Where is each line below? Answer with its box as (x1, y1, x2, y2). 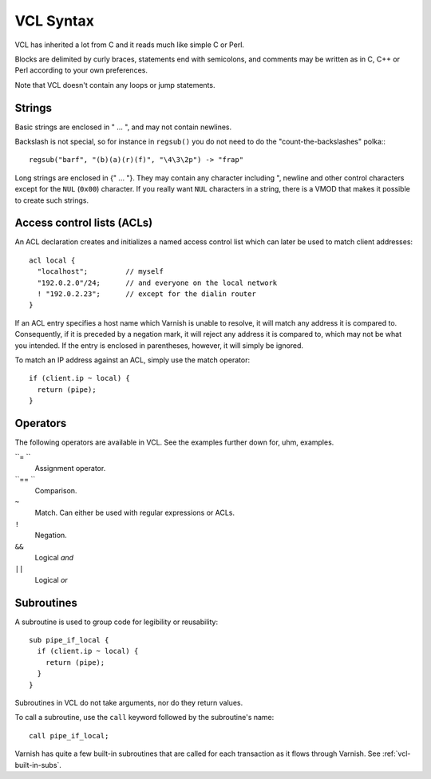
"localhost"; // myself (37, 267, 164, 276)
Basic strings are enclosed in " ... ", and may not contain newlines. (14, 122, 232, 132)
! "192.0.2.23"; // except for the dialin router (37, 290, 257, 299)
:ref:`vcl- (382, 749, 411, 758)
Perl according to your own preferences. (14, 65, 148, 75)
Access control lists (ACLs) (14, 216, 153, 230)
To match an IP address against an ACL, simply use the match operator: (14, 355, 251, 365)
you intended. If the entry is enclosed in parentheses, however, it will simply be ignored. (14, 340, 303, 350)
